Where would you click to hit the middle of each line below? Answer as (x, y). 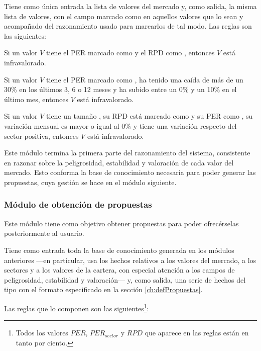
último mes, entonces (36, 99)
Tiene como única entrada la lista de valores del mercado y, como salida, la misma (130, 6)
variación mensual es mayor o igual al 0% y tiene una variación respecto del (120, 125)
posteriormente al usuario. (44, 233)
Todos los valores (42, 333)
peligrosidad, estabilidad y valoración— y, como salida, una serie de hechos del (125, 279)
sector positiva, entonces (41, 136)
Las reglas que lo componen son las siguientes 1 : (77, 307)
